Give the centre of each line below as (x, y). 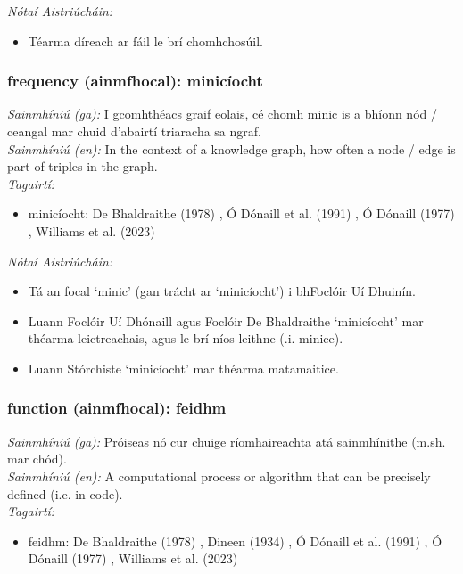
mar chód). (37, 459)
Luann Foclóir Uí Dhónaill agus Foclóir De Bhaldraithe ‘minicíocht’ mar (226, 320)
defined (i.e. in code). (65, 493)
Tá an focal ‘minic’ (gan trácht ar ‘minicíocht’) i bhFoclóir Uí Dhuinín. (222, 291)
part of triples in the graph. (83, 166)
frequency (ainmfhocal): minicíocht (135, 81)
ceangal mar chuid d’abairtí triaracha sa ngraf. (134, 131)
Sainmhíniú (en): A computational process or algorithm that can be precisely (219, 476)
